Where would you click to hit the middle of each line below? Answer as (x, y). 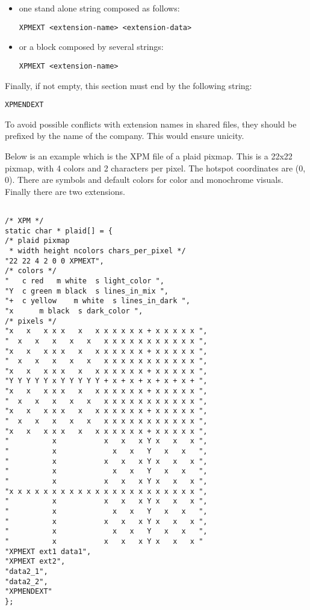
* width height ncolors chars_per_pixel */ (98, 251)
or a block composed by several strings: (91, 47)
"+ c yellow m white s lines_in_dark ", (98, 301)
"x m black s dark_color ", (74, 311)
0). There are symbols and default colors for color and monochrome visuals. (144, 180)
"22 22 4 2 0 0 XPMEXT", (54, 261)
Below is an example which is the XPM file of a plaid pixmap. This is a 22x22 (149, 156)
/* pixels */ (31, 321)
